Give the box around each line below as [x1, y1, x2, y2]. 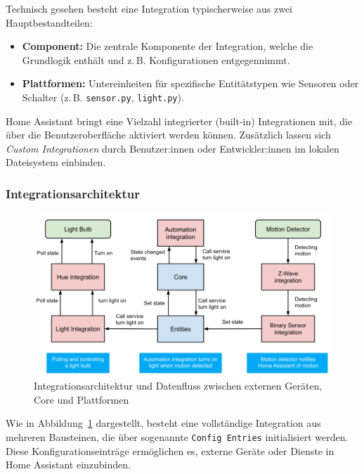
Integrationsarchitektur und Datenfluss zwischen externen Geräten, [34, 378, 323, 393]
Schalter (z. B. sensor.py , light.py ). [22, 89, 184, 104]
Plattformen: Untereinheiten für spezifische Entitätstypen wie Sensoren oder [22, 76, 359, 91]
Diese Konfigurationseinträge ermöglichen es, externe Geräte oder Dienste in [6, 443, 334, 458]
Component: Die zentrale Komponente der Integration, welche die [22, 39, 313, 53]
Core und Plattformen [34, 392, 129, 406]
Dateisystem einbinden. [6, 155, 106, 169]
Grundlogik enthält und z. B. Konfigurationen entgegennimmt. [22, 52, 290, 67]
